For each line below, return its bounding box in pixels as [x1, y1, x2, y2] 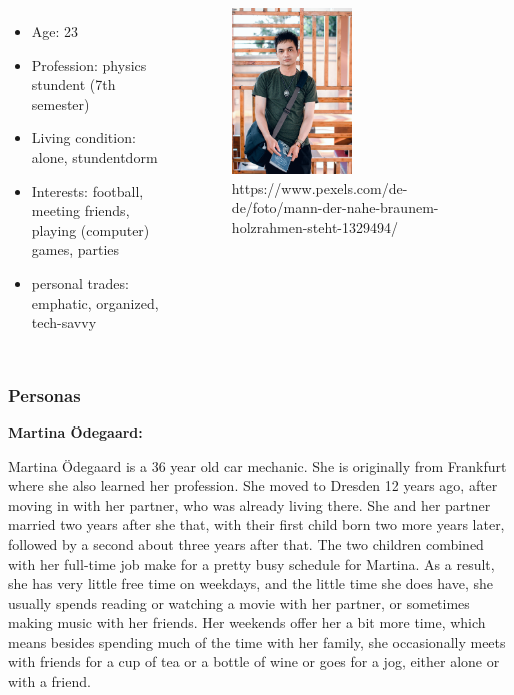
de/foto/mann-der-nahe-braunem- [231, 197, 439, 218]
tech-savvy [31, 312, 97, 333]
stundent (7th [31, 74, 116, 95]
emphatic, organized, [31, 292, 159, 313]
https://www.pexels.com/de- [231, 177, 408, 198]
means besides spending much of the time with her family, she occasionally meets [8, 631, 506, 652]
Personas [8, 382, 81, 407]
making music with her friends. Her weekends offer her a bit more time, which [8, 612, 486, 633]
